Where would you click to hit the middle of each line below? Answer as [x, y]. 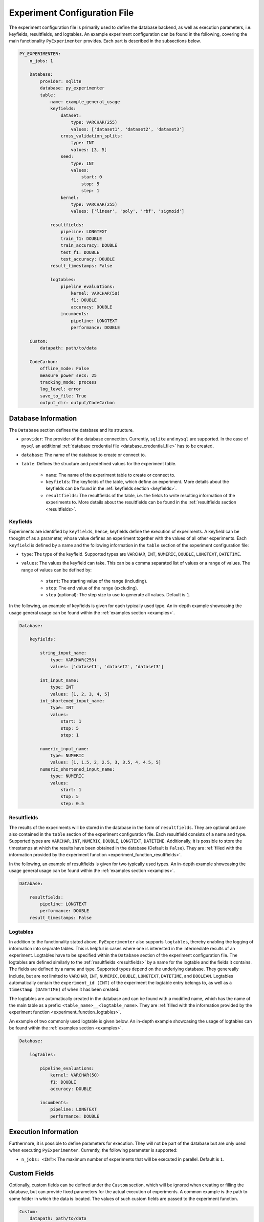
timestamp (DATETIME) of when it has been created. [64, 989]
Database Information [43, 418]
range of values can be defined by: [56, 570]
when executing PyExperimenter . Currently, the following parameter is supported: [93, 1150]
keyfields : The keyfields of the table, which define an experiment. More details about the [137, 482]
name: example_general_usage [85, 102]
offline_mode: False [65, 369]
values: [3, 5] [89, 150]
